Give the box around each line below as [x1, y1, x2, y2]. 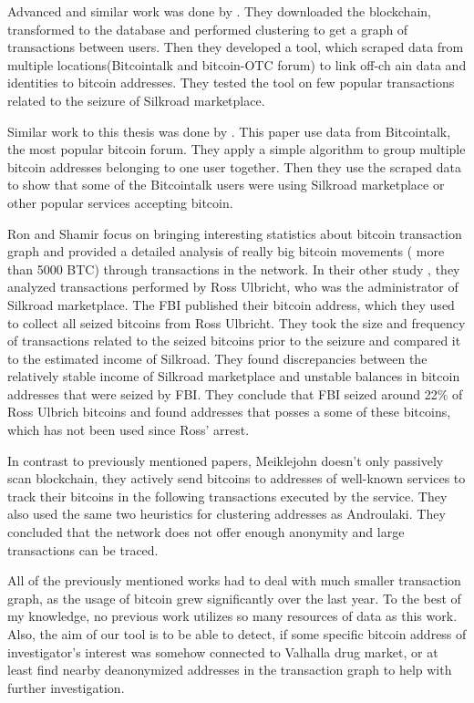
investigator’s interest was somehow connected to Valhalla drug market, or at [7, 642, 438, 661]
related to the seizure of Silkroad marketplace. [7, 90, 265, 109]
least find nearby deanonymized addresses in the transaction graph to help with [7, 660, 452, 679]
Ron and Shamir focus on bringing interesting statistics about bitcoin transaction [7, 223, 462, 243]
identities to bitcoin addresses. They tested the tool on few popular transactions [7, 73, 455, 92]
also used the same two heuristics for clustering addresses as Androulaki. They [7, 504, 446, 523]
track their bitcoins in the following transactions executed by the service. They [7, 486, 448, 505]
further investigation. [7, 677, 125, 697]
